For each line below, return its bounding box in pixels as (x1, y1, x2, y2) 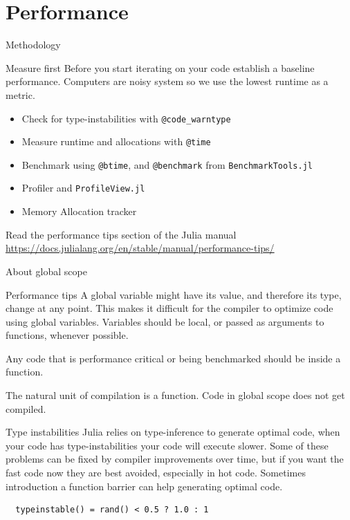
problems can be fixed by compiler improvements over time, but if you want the (6, 452, 344, 466)
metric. (6, 87, 35, 102)
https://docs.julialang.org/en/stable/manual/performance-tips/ (6, 241, 275, 255)
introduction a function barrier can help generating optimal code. (6, 479, 283, 493)
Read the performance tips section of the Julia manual (6, 227, 237, 241)
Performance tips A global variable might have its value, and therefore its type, (6, 287, 342, 301)
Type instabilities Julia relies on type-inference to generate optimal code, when (6, 425, 340, 439)
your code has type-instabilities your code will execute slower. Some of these (6, 438, 329, 452)
